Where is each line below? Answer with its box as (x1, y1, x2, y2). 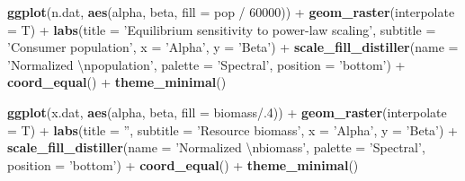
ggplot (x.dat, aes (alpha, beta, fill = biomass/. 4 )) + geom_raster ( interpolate (7, 102, 447, 121)
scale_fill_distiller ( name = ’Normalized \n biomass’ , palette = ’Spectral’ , (7, 138, 425, 157)
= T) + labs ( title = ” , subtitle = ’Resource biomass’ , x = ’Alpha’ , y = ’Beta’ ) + (7, 120, 458, 139)
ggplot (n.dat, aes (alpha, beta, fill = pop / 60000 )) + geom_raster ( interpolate (7, 3, 455, 21)
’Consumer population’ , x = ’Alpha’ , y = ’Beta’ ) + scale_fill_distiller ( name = (7, 38, 459, 56)
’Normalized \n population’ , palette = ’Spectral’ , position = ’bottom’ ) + (7, 55, 406, 73)
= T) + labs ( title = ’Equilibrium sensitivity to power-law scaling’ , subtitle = (7, 20, 436, 39)
